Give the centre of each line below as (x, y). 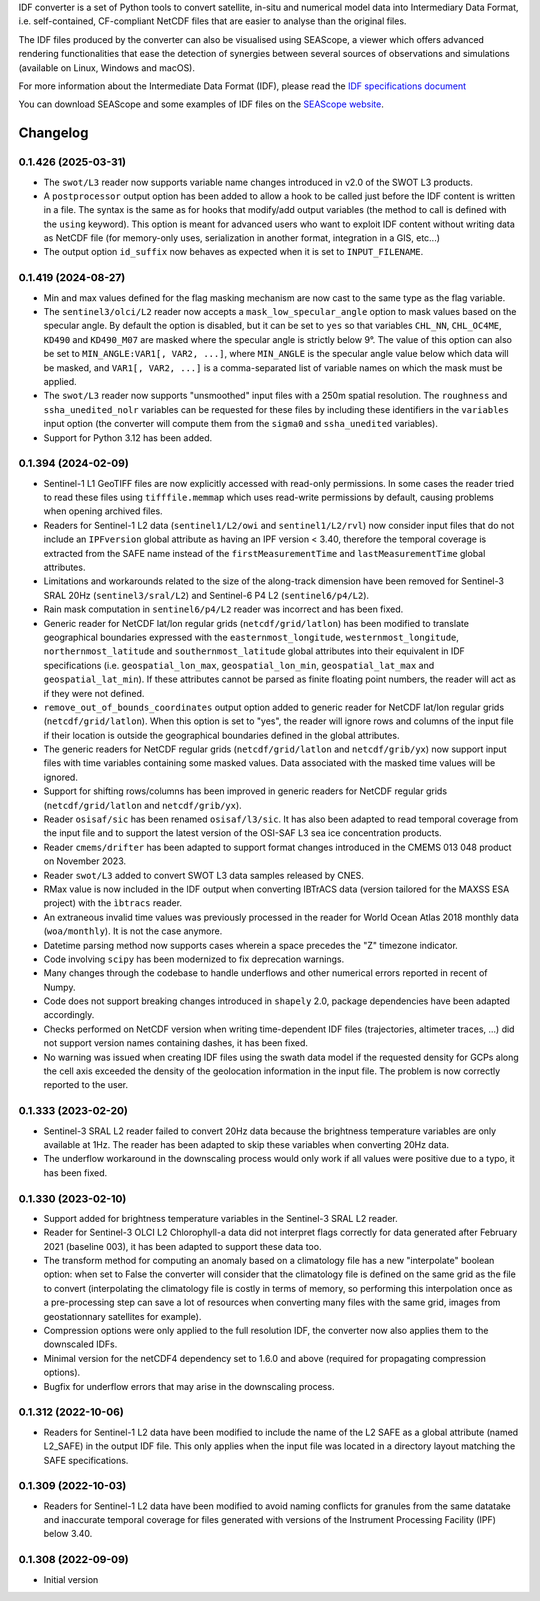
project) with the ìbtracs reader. (113, 903)
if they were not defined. (94, 693)
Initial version (71, 1579)
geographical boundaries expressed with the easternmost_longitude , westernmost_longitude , (251, 637)
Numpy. (59, 987)
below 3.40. (68, 1534)
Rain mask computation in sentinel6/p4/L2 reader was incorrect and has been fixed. (223, 609)
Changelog (53, 133)
